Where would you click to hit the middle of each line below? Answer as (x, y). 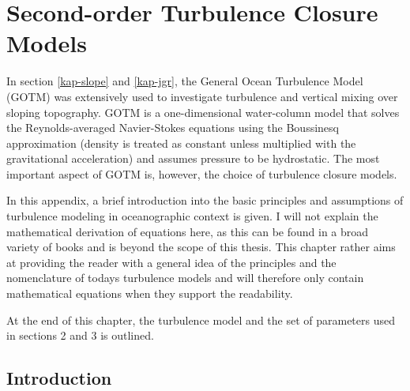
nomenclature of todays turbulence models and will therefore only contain (185, 278)
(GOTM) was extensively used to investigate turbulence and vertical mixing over (202, 96)
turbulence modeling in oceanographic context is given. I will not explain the (192, 216)
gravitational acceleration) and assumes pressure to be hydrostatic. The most (193, 158)
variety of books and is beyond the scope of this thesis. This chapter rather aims (201, 247)
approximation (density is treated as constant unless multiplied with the (181, 143)
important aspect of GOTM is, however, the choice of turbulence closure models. (202, 173)
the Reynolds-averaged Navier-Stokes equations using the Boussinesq (173, 128)
